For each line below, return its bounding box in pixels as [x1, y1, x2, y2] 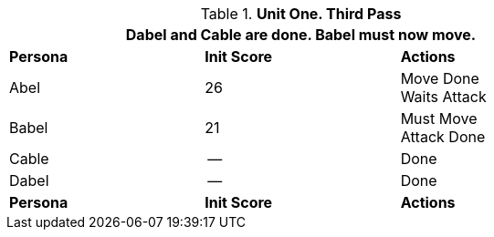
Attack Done [400, 128, 486, 146]
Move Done [400, 69, 479, 88]
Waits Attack [400, 88, 487, 106]
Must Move [400, 109, 478, 128]
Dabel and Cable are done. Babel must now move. [125, 26, 477, 44]
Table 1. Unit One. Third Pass [200, 5, 402, 23]
